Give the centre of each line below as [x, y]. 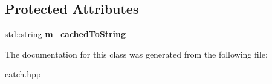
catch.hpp [23, 74]
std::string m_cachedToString [66, 34]
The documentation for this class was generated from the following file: [136, 54]
